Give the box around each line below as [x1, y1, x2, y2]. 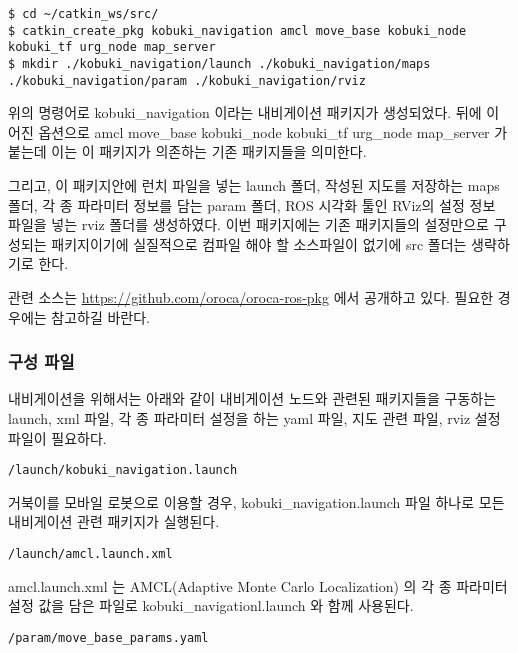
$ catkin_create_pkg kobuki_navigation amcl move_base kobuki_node [8, 23, 467, 38]
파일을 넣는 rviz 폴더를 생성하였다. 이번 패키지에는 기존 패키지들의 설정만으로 [8, 214, 489, 235]
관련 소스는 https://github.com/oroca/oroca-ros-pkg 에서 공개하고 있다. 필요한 [8, 287, 494, 308]
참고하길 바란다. [51, 306, 151, 327]
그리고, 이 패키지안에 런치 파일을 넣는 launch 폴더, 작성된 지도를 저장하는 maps [8, 175, 500, 196]
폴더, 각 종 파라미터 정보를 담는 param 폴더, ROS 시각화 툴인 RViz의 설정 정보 [8, 194, 496, 215]
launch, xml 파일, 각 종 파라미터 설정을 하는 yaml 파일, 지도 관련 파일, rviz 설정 [8, 408, 501, 429]
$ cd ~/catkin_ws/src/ [8, 7, 159, 21]
